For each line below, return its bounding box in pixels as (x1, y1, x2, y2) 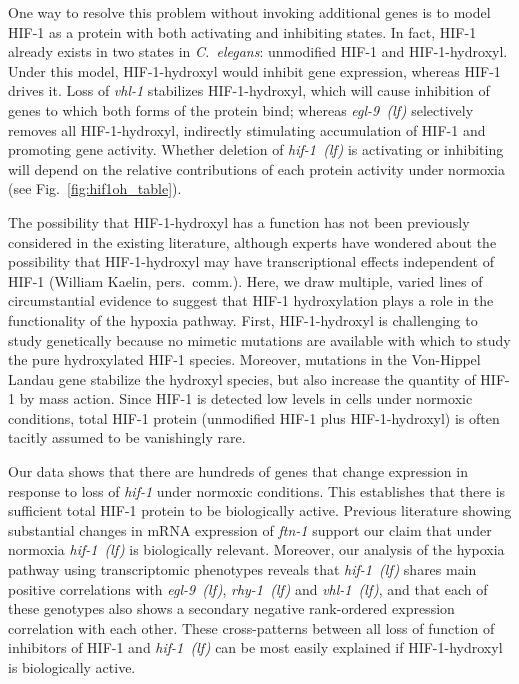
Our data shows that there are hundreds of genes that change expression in (8, 461, 468, 482)
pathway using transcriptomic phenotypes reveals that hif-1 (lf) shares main (8, 559, 477, 580)
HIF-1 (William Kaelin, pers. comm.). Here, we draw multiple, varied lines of (8, 270, 483, 291)
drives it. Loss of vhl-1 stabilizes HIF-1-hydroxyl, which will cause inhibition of (8, 80, 490, 101)
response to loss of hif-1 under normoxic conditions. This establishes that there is (8, 480, 506, 501)
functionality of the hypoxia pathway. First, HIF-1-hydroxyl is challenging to (8, 309, 478, 330)
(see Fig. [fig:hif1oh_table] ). (8, 178, 182, 199)
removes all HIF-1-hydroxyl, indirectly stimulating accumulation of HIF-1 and (8, 119, 486, 140)
